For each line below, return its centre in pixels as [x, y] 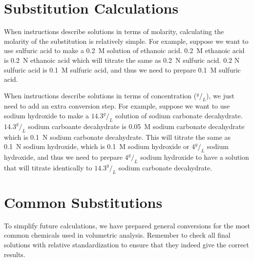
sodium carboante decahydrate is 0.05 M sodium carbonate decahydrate [136, 126]
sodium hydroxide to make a [46, 116]
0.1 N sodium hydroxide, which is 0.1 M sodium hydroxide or [97, 146]
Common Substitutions [83, 202]
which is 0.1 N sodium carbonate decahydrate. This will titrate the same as [117, 137]
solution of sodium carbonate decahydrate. [179, 116]
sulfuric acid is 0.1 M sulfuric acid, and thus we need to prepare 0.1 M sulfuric [122, 69]
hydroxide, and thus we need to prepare [63, 157]
